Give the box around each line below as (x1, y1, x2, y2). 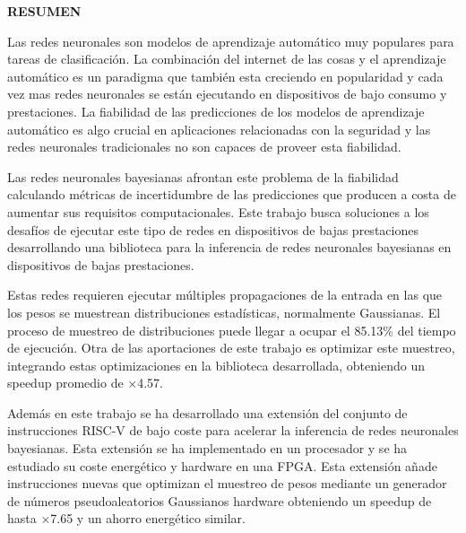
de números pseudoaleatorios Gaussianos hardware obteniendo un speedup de (7, 491, 432, 510)
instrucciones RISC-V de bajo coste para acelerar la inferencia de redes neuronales (7, 421, 459, 440)
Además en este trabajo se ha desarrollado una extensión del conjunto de (7, 403, 408, 422)
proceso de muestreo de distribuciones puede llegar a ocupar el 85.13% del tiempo (7, 320, 456, 339)
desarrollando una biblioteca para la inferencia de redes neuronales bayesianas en (7, 238, 452, 257)
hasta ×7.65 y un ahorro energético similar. (7, 509, 246, 528)
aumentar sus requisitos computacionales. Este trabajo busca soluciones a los (7, 202, 429, 221)
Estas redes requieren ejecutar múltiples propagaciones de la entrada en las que (7, 285, 443, 304)
